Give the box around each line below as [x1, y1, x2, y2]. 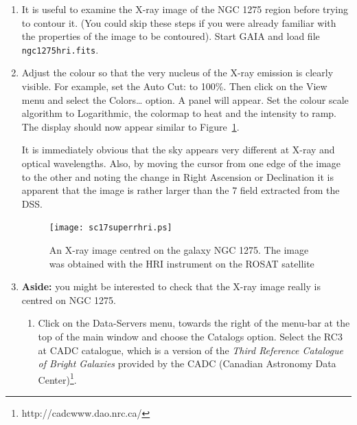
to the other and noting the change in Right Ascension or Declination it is [21, 169, 334, 184]
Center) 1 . [38, 370, 77, 386]
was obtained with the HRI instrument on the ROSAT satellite [49, 256, 314, 270]
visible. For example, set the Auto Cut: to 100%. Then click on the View [21, 79, 327, 94]
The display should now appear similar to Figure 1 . [21, 119, 240, 133]
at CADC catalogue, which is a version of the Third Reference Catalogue [38, 342, 343, 357]
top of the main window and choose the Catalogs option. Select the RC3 [38, 329, 343, 343]
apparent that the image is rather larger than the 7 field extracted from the [21, 183, 340, 197]
